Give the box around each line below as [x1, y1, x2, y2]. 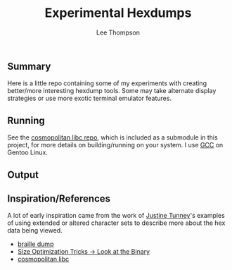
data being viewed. [7, 226, 63, 235]
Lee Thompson [96, 28, 141, 37]
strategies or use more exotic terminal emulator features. [7, 94, 172, 103]
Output [7, 168, 39, 180]
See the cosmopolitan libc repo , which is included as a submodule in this [7, 133, 218, 142]
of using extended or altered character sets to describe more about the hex [7, 219, 226, 227]
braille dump [17, 240, 54, 248]
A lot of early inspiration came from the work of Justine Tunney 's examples [7, 211, 225, 220]
